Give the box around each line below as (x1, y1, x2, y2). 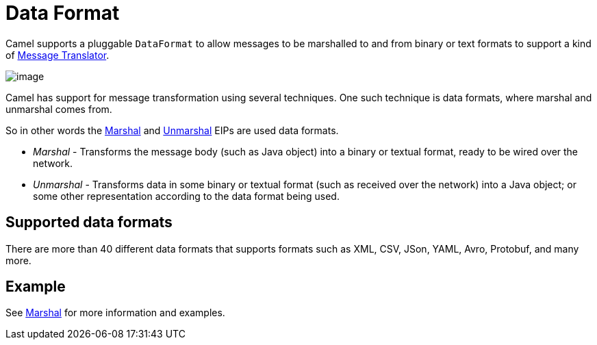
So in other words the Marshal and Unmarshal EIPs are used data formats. (5, 124, 339, 136)
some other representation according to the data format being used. (33, 190, 340, 202)
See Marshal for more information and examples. (5, 307, 225, 319)
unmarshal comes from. (5, 103, 112, 115)
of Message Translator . (5, 49, 110, 61)
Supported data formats (5, 214, 173, 231)
